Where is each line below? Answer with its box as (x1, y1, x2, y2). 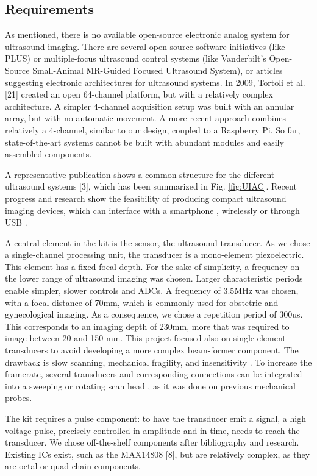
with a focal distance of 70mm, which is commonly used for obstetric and (5, 296, 279, 308)
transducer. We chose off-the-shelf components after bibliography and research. (5, 436, 299, 449)
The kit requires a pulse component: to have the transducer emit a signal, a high (5, 412, 306, 425)
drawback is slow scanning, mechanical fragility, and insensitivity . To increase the (5, 355, 312, 368)
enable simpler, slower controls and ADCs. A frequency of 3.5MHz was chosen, (5, 284, 299, 297)
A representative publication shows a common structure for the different (5, 168, 275, 180)
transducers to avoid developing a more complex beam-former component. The (5, 344, 299, 357)
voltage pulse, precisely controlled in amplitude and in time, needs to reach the (5, 424, 300, 436)
